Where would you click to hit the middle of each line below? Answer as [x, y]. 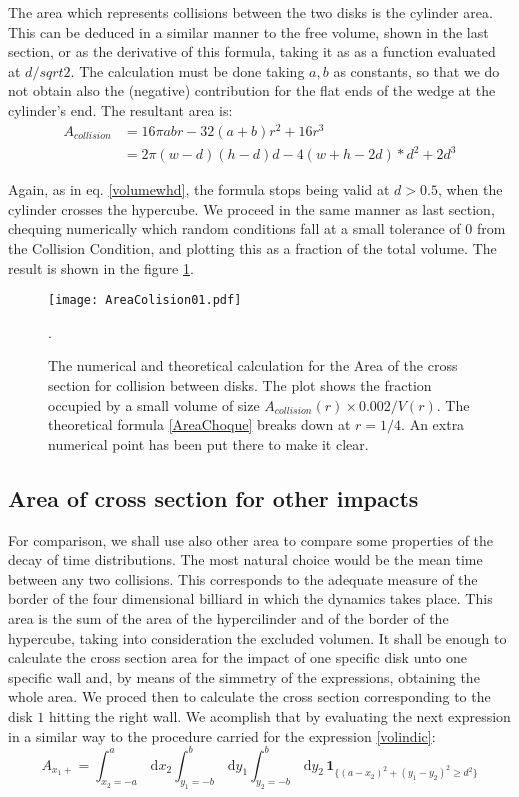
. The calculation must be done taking [187, 70]
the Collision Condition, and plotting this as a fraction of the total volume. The [252, 247]
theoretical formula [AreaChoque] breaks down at [199, 424]
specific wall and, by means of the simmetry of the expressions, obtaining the [244, 676]
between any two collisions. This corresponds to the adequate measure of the [243, 578]
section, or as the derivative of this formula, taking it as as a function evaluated [252, 51]
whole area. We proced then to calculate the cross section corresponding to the [249, 696]
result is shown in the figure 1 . [101, 267]
